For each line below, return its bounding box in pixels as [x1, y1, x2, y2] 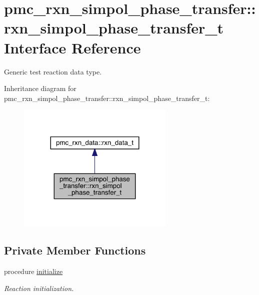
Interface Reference [4, 37, 141, 57]
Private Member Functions [4, 242, 146, 258]
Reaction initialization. [4, 282, 74, 293]
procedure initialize [4, 266, 63, 276]
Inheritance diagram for [4, 83, 76, 93]
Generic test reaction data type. [4, 66, 102, 76]
